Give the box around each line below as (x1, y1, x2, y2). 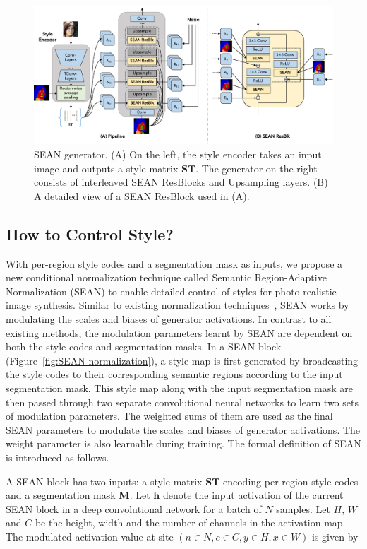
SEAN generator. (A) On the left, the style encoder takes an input (34, 147, 322, 162)
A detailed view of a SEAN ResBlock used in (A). (34, 188, 250, 203)
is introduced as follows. (6, 449, 109, 464)
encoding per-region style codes (223, 473, 359, 488)
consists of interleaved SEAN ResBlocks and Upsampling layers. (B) (34, 175, 328, 189)
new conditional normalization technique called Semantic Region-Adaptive (6, 270, 327, 285)
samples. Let (276, 501, 330, 516)
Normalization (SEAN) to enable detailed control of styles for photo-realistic (6, 283, 337, 298)
